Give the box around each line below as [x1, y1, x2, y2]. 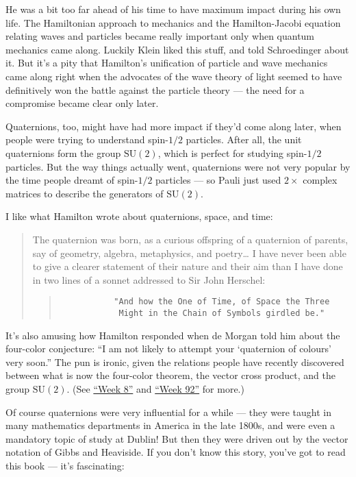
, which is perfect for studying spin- [157, 145, 307, 160]
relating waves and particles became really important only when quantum [5, 29, 315, 43]
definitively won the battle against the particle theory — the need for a [5, 82, 305, 97]
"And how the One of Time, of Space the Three [114, 297, 330, 307]
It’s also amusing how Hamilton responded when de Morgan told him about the [5, 328, 340, 342]
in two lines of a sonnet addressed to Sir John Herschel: [32, 272, 266, 286]
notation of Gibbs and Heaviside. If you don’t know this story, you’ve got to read [5, 445, 346, 459]
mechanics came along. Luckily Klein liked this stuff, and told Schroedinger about [5, 42, 349, 56]
